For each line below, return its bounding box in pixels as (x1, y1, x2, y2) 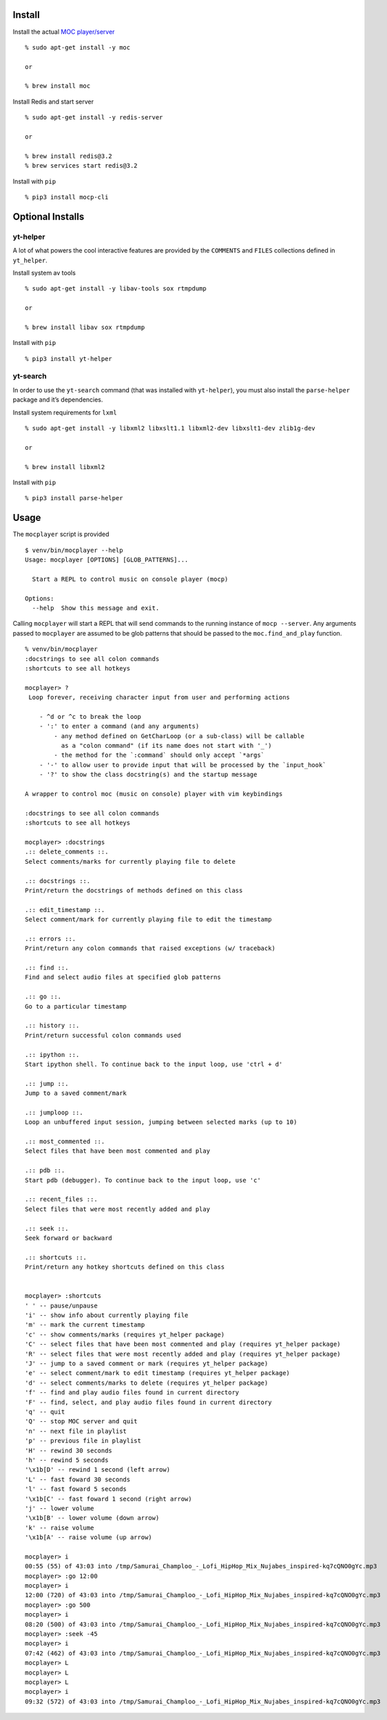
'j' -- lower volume (25, 1504, 94, 1512)
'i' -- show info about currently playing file (25, 1312, 189, 1319)
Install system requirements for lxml (12, 408, 117, 417)
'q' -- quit (25, 1407, 65, 1416)
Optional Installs (12, 210, 85, 222)
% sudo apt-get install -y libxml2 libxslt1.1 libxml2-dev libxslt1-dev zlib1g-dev (25, 424, 316, 432)
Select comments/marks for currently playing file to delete (25, 858, 236, 865)
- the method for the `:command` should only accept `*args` (54, 751, 265, 759)
